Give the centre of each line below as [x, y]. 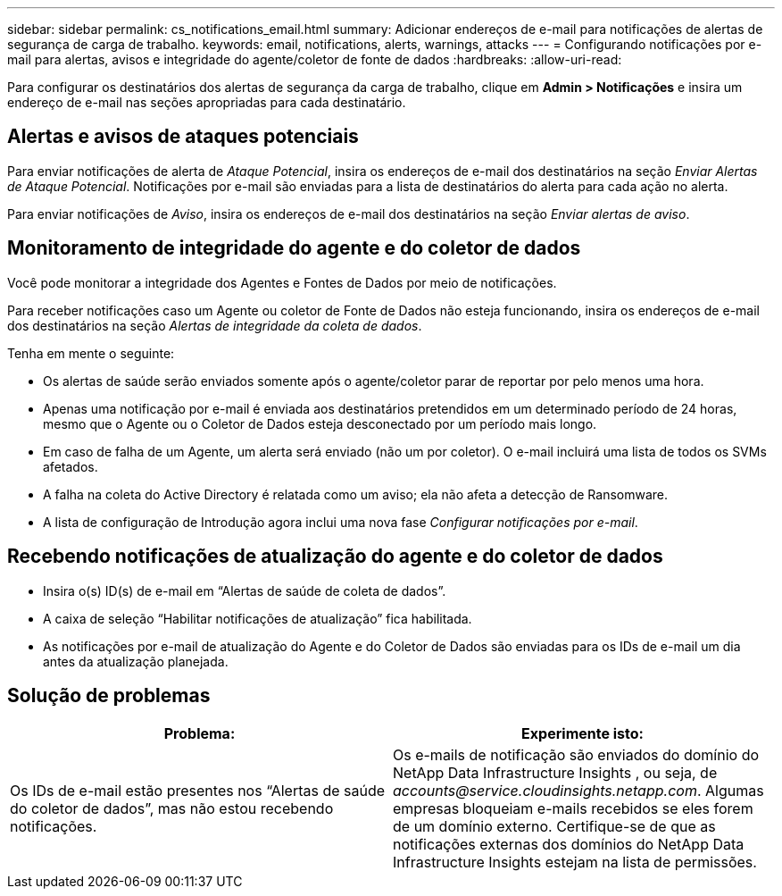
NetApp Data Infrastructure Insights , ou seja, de [555, 773]
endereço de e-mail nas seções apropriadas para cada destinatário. [207, 102]
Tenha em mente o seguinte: [91, 353]
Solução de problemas [109, 695]
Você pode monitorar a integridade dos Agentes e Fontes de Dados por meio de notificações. [282, 282]
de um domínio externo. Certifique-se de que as [554, 827]
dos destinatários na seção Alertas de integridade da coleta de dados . [215, 325]
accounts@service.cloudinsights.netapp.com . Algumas [578, 791]
